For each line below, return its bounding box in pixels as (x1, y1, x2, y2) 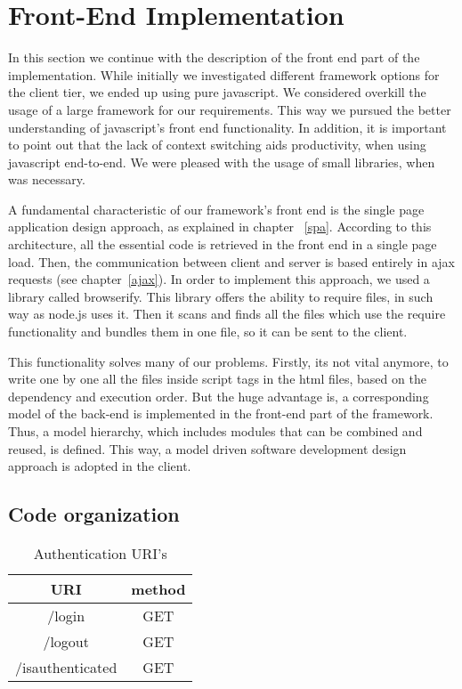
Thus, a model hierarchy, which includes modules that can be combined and (8, 422, 423, 440)
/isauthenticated (15, 656, 118, 677)
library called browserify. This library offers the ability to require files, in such (8, 287, 434, 305)
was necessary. (8, 170, 85, 189)
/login (47, 604, 85, 626)
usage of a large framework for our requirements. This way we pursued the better (8, 100, 451, 118)
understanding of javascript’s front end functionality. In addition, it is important (8, 118, 447, 136)
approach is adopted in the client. (8, 457, 191, 475)
